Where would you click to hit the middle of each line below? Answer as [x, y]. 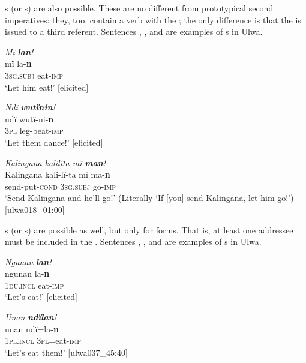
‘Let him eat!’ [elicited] [47, 87]
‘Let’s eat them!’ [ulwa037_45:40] [66, 352]
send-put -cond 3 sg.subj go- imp [60, 186]
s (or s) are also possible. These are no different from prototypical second [139, 8]
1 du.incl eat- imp [34, 285]
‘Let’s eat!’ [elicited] [41, 297]
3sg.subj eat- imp [34, 75]
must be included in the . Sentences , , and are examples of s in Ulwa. [133, 241]
